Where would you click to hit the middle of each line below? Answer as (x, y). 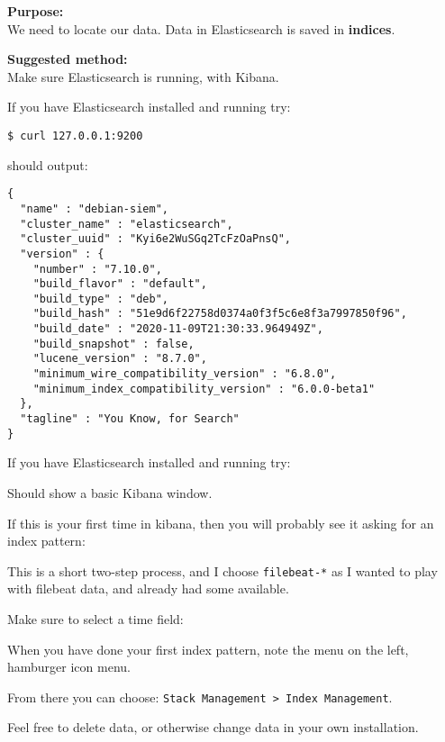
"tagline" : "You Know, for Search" (130, 419)
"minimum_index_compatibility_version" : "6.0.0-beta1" (204, 389)
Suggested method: (68, 59)
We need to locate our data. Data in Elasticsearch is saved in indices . (201, 28)
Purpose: (36, 11)
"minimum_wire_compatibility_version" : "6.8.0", (185, 374)
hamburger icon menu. (69, 667)
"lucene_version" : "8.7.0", (120, 359)
